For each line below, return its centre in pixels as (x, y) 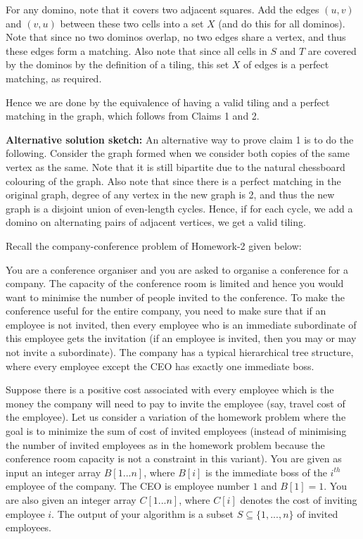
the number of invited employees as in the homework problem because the (165, 444)
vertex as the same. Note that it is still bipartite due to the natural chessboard (176, 166)
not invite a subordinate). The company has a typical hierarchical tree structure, (180, 352)
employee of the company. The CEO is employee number (128, 486)
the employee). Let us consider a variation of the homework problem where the (176, 417)
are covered (332, 50)
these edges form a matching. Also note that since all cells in (136, 50)
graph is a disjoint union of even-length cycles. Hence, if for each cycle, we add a (179, 208)
